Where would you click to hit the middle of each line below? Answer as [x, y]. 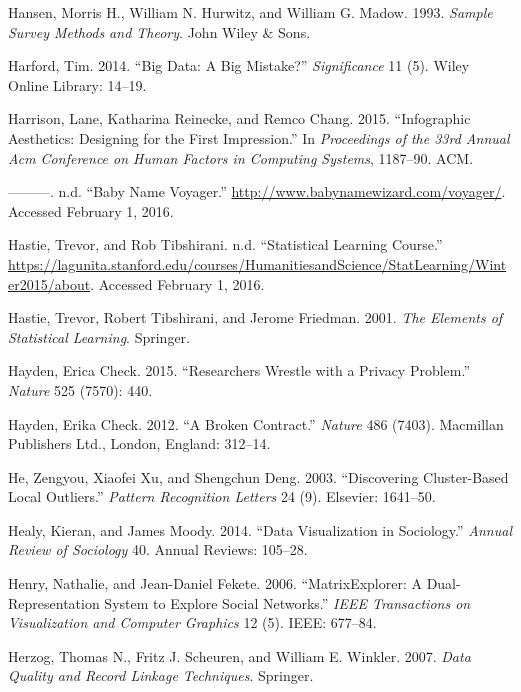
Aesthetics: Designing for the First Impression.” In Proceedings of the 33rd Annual [259, 137]
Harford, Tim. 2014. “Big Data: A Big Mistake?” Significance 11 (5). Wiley [239, 65]
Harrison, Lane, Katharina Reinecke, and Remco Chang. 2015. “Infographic [239, 118]
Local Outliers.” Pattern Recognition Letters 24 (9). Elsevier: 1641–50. [222, 496]
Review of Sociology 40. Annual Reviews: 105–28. [158, 549]
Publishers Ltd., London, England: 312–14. [139, 443]
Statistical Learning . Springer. [99, 336]
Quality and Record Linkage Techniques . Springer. [161, 675]
